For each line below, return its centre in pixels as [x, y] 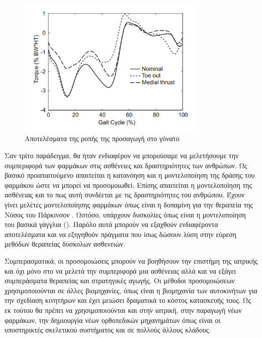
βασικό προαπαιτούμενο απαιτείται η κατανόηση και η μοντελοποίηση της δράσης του [130, 175]
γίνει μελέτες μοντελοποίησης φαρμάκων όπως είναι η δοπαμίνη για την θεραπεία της [129, 205]
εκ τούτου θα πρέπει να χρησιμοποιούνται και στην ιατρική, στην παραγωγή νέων [123, 310]
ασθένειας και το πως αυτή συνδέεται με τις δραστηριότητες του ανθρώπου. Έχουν [125, 195]
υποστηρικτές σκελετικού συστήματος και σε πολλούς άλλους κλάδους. [108, 330]
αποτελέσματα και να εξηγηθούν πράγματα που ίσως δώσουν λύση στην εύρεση [120, 234]
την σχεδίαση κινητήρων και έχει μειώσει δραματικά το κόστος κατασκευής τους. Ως [128, 300]
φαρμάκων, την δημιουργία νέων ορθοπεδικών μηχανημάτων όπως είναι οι [113, 320]
